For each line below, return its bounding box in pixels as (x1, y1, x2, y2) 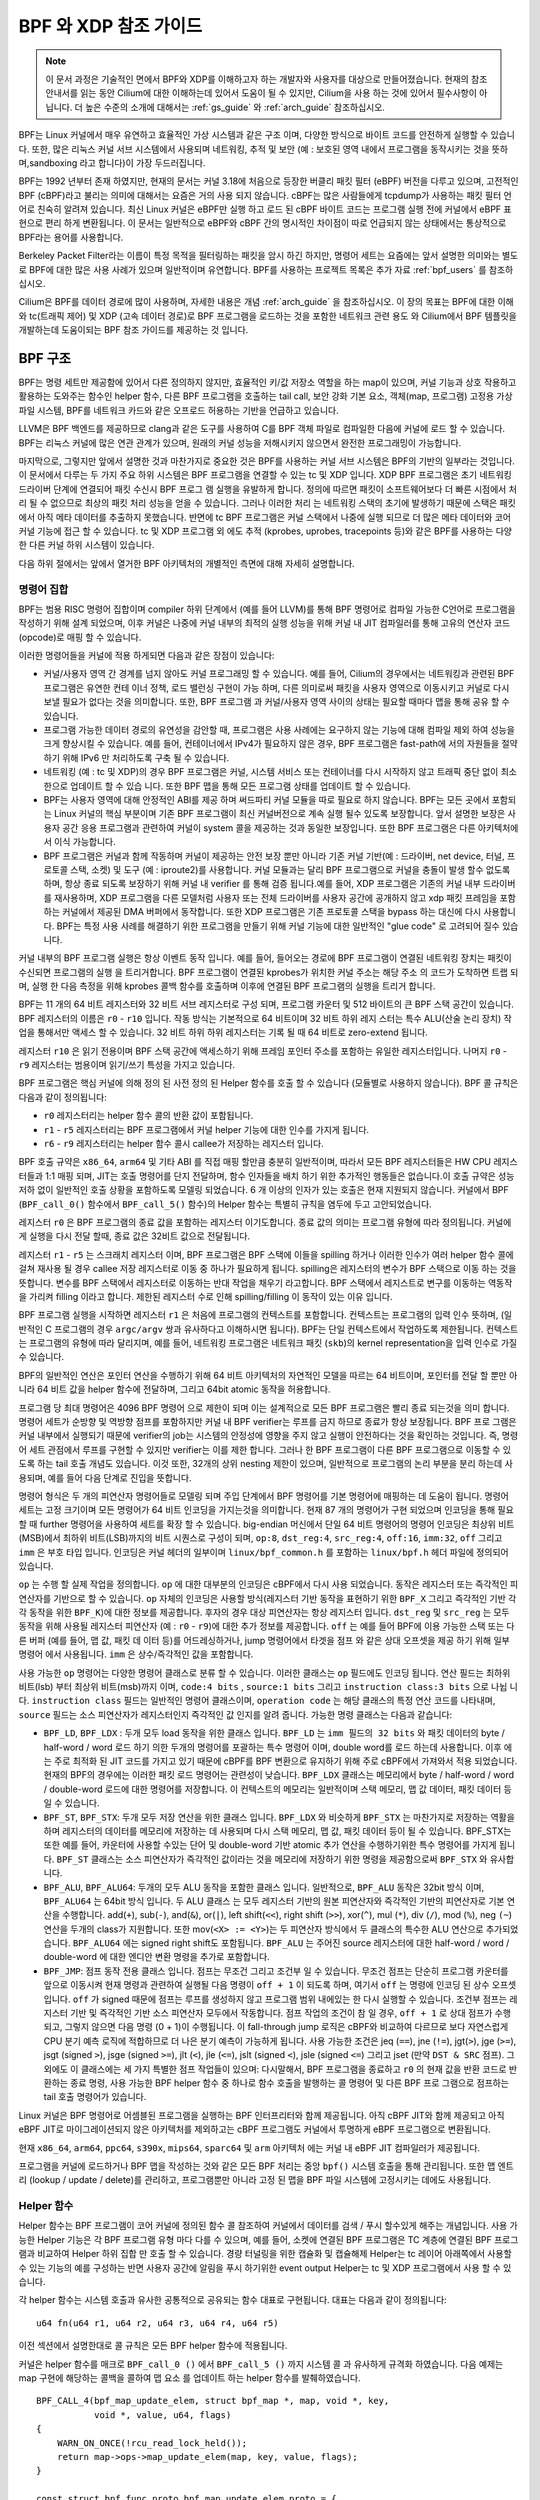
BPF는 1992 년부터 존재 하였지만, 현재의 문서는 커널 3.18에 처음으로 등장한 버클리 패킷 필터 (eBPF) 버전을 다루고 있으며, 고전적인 (18, 175, 519, 187)
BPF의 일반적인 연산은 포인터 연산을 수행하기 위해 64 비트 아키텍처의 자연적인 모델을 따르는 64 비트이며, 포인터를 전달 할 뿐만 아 (18, 1369, 518, 1381)
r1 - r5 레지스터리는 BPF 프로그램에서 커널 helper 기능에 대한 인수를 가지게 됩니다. (43, 1123, 370, 1135)
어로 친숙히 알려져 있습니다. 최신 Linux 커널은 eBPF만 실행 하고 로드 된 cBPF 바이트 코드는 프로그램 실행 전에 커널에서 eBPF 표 (18, 203, 512, 215)
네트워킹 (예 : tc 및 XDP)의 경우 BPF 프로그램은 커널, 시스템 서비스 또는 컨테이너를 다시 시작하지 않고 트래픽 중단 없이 (43, 766, 499, 778)
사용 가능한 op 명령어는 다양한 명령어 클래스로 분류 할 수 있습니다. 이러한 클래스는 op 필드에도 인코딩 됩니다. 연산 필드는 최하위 (18, 1666, 511, 1679)
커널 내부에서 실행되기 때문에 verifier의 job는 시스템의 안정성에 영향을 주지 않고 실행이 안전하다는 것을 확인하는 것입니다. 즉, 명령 (18, 1430, 519, 1442)
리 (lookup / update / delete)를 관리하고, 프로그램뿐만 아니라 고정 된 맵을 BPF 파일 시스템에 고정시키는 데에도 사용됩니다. (18, 2174, 492, 2186)
